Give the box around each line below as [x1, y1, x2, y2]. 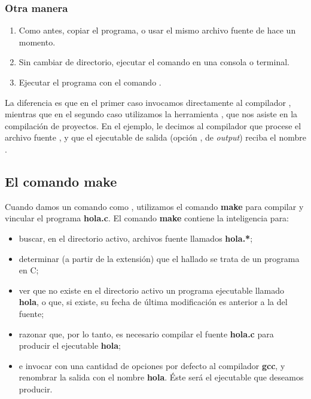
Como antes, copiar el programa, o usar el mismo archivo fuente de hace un [19, 24, 296, 36]
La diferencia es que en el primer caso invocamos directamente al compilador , [5, 96, 291, 108]
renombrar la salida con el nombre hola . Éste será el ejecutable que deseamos [19, 371, 304, 383]
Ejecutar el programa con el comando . [19, 76, 161, 88]
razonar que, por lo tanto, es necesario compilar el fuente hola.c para [19, 327, 274, 340]
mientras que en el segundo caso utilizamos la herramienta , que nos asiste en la [5, 108, 298, 120]
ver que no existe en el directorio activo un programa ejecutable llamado [19, 284, 284, 296]
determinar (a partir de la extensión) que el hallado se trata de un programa [19, 252, 300, 264]
